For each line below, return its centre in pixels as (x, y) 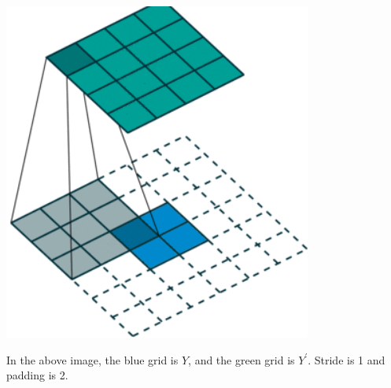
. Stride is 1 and (347, 359)
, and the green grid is (242, 359)
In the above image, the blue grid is (92, 359)
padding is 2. (37, 375)
